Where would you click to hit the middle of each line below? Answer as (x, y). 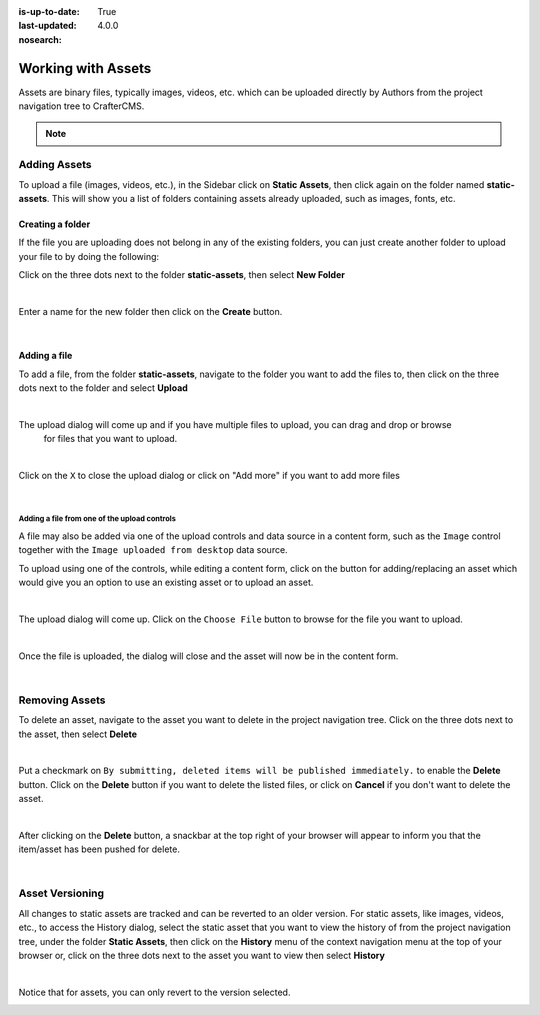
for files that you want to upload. (110, 439)
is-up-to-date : (49, 11)
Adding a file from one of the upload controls (97, 519)
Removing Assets (62, 700)
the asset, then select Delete (78, 734)
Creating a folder (54, 224)
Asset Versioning (61, 893)
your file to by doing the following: (89, 256)
